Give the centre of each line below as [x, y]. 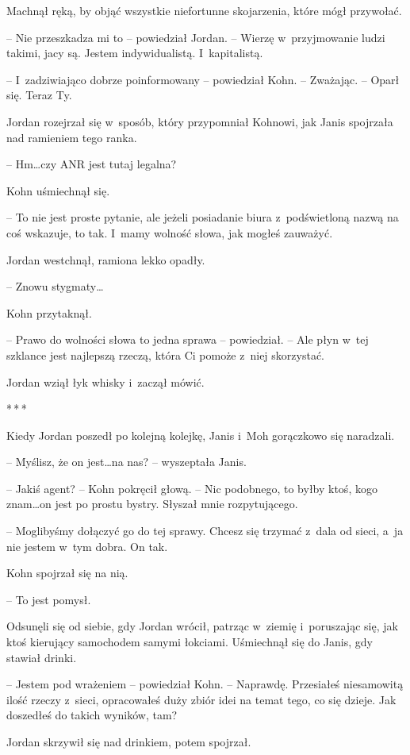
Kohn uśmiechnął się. [58, 190]
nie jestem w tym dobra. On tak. [87, 546]
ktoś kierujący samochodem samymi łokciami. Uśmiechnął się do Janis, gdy [190, 642]
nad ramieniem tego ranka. [72, 137]
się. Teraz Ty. [39, 95]
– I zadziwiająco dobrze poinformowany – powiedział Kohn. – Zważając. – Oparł [203, 79]
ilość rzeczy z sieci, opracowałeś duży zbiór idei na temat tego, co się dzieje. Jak [201, 699]
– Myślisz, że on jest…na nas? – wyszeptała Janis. [126, 462]
